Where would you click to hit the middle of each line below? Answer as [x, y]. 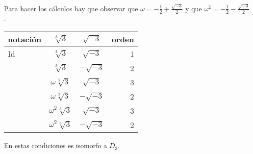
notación [25, 39]
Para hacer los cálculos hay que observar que [71, 8]
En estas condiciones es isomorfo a [56, 145]
